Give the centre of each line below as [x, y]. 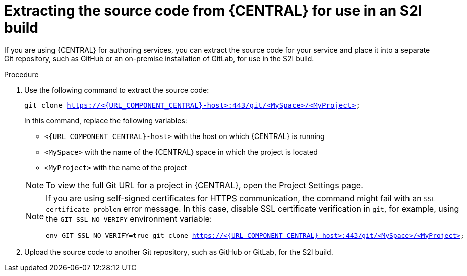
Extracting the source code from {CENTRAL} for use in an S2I [213, 11]
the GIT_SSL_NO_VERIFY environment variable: [129, 218]
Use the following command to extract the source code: [117, 90]
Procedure [21, 74]
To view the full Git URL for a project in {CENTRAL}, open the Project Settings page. [205, 185]
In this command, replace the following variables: [106, 120]
